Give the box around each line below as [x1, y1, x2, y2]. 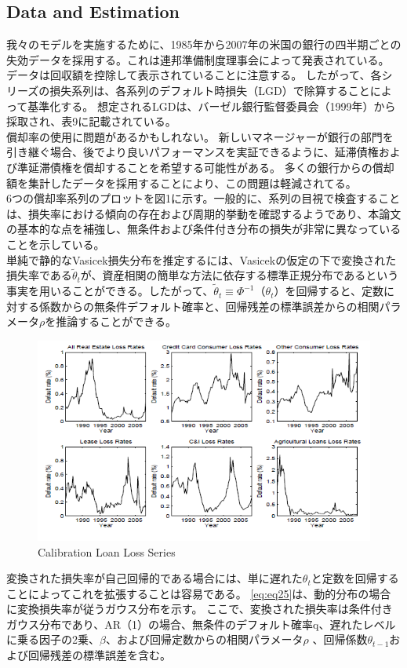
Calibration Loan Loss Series [38, 543, 176, 560]
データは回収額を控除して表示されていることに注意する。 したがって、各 [6, 67, 382, 83]
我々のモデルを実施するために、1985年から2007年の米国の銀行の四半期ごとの [6, 36, 402, 53]
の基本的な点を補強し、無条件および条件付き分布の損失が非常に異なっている [6, 221, 402, 237]
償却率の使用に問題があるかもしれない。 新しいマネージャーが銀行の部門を [6, 128, 394, 144]
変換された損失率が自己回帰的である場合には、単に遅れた [6, 570, 303, 586]
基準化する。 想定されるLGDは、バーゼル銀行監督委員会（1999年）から [27, 97, 396, 114]
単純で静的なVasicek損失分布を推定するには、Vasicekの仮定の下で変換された [6, 251, 397, 268]
